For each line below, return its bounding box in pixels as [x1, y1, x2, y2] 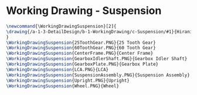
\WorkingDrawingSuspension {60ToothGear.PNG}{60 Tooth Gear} [6, 45, 157, 51]
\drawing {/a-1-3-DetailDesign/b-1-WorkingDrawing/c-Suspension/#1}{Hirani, [6, 29, 195, 34]
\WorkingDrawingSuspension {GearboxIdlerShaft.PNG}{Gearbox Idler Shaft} [6, 56, 188, 62]
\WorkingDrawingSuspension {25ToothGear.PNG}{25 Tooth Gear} [6, 40, 157, 45]
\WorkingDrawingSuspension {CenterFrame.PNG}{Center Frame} [6, 51, 154, 57]
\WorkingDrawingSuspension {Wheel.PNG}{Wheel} [6, 83, 119, 89]
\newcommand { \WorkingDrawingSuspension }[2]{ [6, 23, 117, 29]
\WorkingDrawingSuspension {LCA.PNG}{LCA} [6, 66, 109, 72]
